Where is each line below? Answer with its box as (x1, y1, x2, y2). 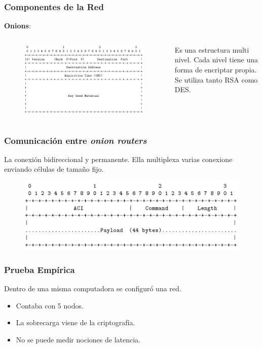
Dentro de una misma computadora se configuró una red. (4, 283, 181, 294)
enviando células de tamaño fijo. (4, 164, 104, 174)
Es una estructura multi (174, 44, 249, 55)
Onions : (4, 20, 31, 31)
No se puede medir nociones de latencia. (16, 334, 140, 344)
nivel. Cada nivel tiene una (174, 54, 258, 65)
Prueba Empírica (4, 263, 75, 276)
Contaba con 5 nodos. (16, 300, 84, 311)
